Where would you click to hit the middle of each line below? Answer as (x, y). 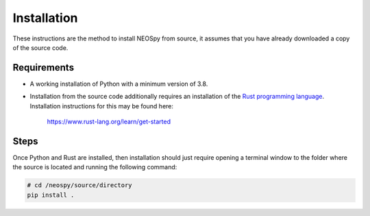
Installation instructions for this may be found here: (102, 106)
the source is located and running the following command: (95, 167)
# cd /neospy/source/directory (80, 185)
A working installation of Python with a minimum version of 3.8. (119, 84)
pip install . (51, 195)
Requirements (44, 68)
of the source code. (40, 47)
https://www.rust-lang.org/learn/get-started (109, 122)
